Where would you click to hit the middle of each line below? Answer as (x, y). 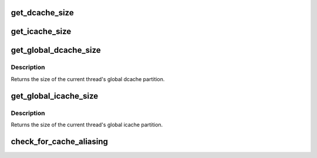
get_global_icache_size (55, 96)
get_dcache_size (42, 13)
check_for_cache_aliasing (60, 141)
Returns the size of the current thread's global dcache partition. (88, 79)
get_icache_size (41, 31)
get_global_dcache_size (56, 50)
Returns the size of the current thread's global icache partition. (87, 125)
